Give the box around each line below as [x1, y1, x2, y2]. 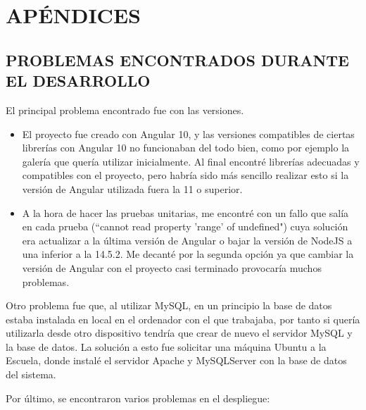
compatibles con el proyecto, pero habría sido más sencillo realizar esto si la [22, 168, 349, 182]
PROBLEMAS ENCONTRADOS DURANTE [6, 49, 349, 70]
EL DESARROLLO [6, 70, 151, 92]
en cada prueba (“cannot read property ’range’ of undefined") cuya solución [22, 219, 348, 234]
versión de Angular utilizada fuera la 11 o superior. [22, 181, 243, 196]
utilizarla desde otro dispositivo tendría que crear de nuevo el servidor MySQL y [6, 325, 353, 340]
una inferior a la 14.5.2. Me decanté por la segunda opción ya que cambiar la [22, 247, 354, 261]
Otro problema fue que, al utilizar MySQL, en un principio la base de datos [6, 298, 332, 313]
